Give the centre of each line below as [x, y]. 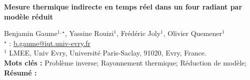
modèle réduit [29, 16]
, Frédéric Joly [139, 33]
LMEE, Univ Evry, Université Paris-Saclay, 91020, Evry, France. [108, 53]
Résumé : [20, 72]
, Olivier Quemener [192, 33]
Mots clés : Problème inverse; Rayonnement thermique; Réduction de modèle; [125, 62]
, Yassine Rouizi [89, 33]
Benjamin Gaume [31, 33]
